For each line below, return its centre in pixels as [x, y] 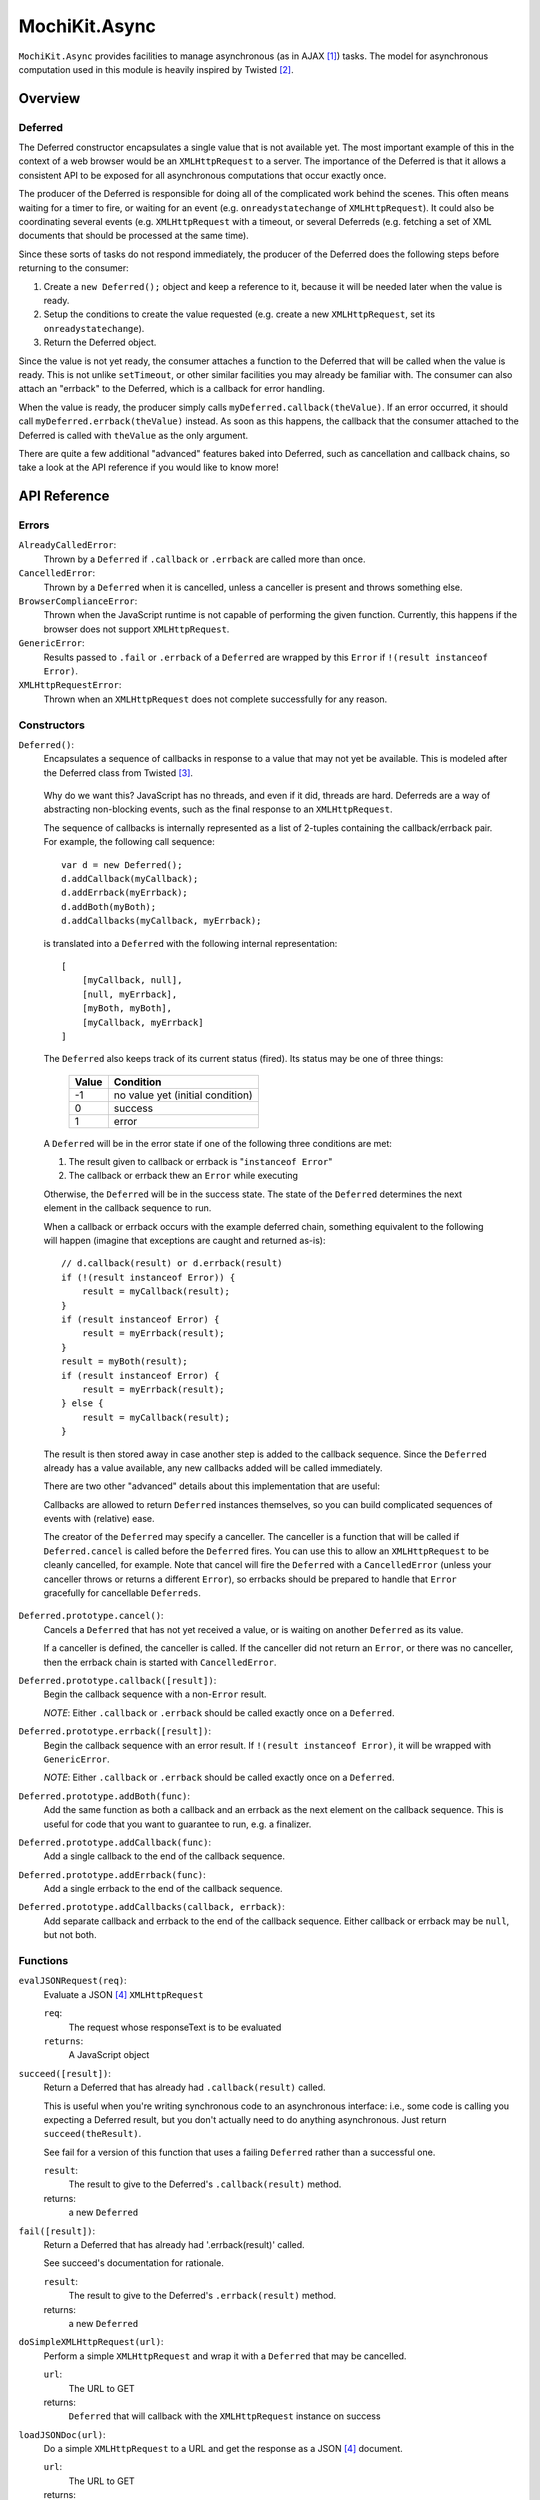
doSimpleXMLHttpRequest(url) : [91, 2342]
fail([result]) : [57, 2231]
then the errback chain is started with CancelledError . [160, 1662]
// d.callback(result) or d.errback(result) [172, 1263]
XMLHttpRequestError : [70, 685]
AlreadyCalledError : [67, 545]
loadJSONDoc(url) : [62, 2434]
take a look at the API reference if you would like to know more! [148, 467]
